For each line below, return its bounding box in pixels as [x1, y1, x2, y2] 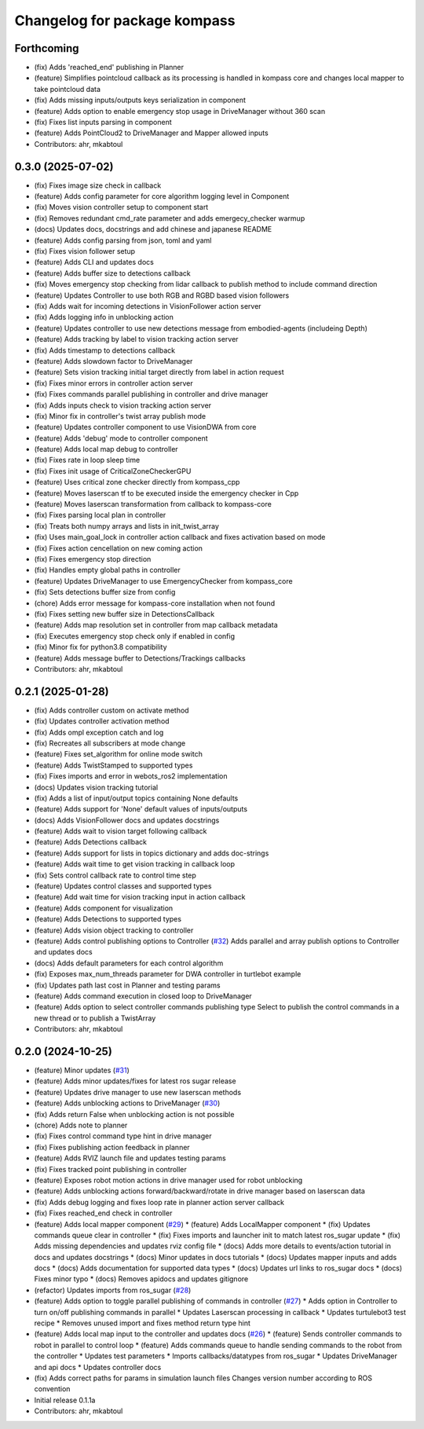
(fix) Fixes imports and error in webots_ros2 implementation [34, 771, 228, 781]
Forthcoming [14, 42, 79, 55]
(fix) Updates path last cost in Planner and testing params [34, 980, 221, 990]
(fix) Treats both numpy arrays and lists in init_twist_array [34, 521, 220, 530]
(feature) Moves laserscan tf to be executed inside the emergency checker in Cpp [34, 488, 299, 498]
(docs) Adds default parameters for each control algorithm [34, 958, 224, 968]
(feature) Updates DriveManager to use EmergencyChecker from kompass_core [34, 576, 294, 585]
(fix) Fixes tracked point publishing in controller [34, 1164, 188, 1174]
